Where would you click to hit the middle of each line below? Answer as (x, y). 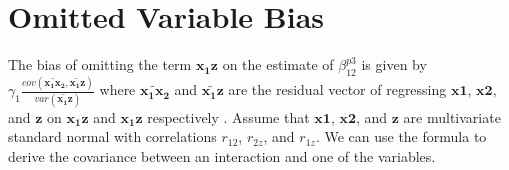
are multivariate (452, 116)
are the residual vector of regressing (337, 89)
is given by (394, 64)
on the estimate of (278, 64)
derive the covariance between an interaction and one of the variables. (222, 155)
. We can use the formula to (401, 136)
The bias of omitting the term (100, 64)
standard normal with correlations (112, 136)
